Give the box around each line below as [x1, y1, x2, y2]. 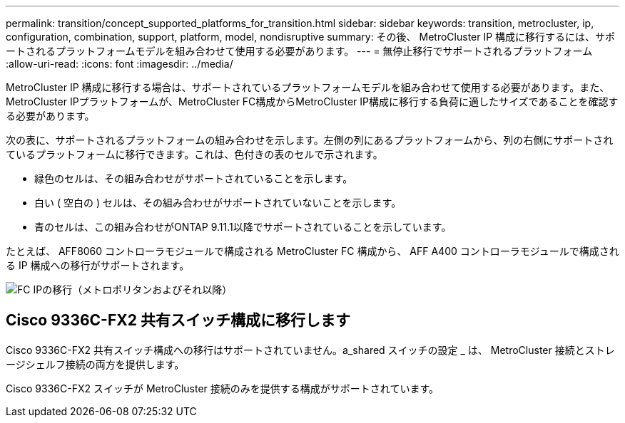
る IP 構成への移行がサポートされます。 [6, 259, 190, 271]
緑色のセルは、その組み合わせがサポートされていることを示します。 [34, 172, 353, 184]
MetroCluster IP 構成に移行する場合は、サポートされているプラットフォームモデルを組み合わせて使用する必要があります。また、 [6, 81, 610, 93]
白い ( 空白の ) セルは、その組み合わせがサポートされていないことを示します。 [34, 197, 402, 209]
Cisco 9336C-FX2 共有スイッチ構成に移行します [6, 311, 350, 330]
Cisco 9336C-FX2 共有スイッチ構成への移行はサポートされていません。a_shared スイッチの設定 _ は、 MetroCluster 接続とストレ [6, 343, 615, 356]
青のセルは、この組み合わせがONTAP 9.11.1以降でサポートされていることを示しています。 [34, 221, 452, 233]
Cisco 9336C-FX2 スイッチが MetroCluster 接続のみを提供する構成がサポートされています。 [6, 382, 439, 395]
